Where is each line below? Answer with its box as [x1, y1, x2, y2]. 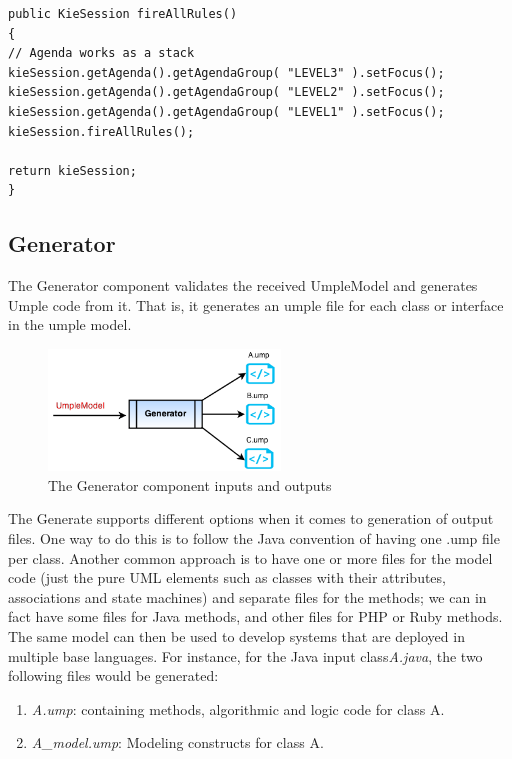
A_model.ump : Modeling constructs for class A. [31, 732, 324, 753]
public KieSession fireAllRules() [8, 7, 238, 21]
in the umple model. [8, 314, 132, 335]
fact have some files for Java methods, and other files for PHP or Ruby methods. [8, 606, 503, 627]
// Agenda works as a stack [8, 46, 195, 61]
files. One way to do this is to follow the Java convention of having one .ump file [8, 528, 500, 549]
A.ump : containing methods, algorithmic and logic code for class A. [31, 698, 445, 719]
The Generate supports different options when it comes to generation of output [8, 508, 494, 529]
